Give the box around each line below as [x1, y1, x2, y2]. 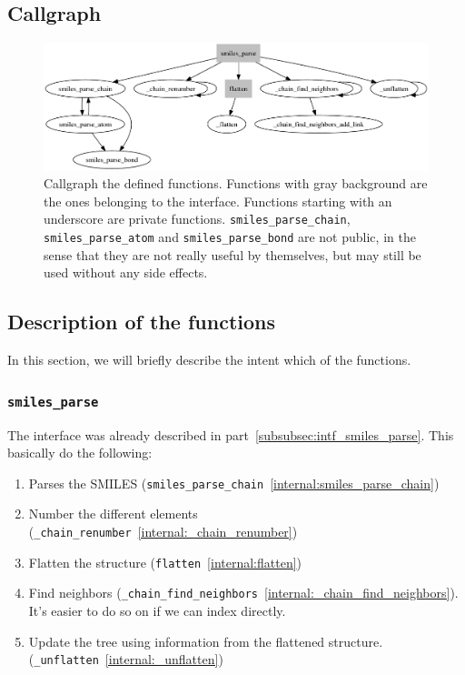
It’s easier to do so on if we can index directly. [28, 600, 286, 620]
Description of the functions [7, 307, 276, 336]
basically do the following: [7, 443, 153, 462]
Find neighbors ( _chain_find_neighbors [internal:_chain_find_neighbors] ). [28, 583, 459, 602]
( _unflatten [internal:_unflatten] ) [28, 650, 223, 669]
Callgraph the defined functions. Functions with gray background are [44, 174, 428, 193]
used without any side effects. [44, 263, 208, 282]
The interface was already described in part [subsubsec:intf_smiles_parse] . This [7, 425, 454, 444]
